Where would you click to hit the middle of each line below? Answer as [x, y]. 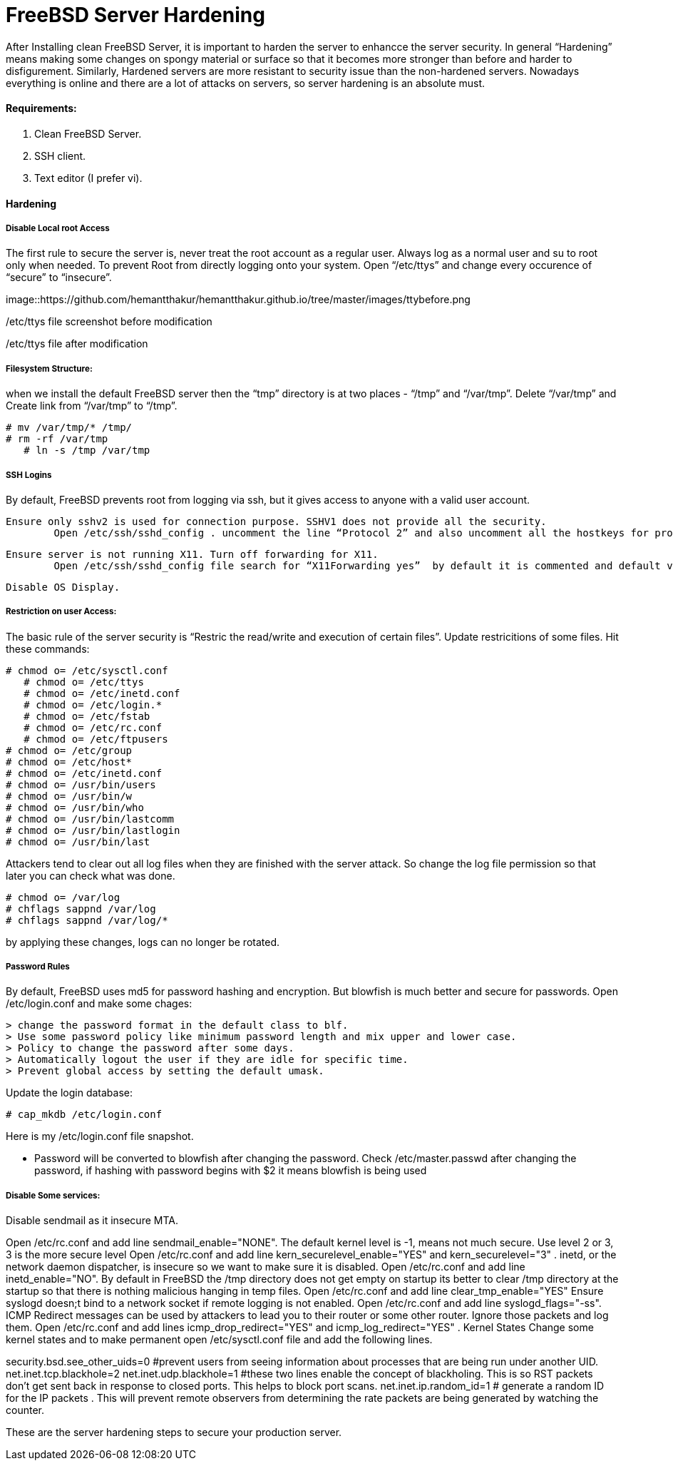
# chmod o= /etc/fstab [87, 716]
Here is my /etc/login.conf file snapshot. [100, 1136]
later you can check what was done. [91, 875]
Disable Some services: [53, 1195]
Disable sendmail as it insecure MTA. [92, 1221]
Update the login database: [69, 1093]
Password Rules [38, 967]
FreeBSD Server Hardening [135, 15]
